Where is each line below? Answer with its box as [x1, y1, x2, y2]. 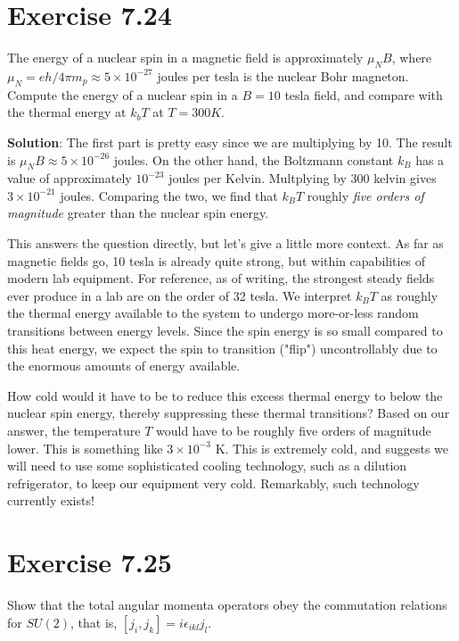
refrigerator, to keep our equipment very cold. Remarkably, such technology [7, 473, 420, 492]
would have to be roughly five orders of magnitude [156, 421, 431, 440]
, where [391, 48, 432, 67]
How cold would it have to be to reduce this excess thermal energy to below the [7, 386, 443, 404]
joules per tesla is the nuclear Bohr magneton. [157, 66, 409, 85]
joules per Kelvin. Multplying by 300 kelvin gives [168, 169, 437, 187]
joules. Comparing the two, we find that [60, 186, 278, 204]
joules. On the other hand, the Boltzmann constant [113, 150, 394, 169]
